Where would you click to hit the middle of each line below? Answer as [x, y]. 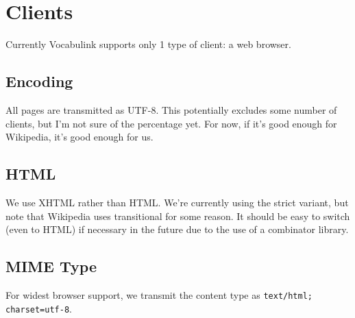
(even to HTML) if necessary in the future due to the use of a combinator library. [177, 229]
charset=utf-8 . [39, 308]
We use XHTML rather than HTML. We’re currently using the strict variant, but [177, 202]
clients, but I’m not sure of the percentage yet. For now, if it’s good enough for [171, 123]
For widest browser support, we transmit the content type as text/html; [159, 294]
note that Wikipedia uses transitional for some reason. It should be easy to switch [178, 216]
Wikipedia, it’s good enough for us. [79, 137]
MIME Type [51, 266]
